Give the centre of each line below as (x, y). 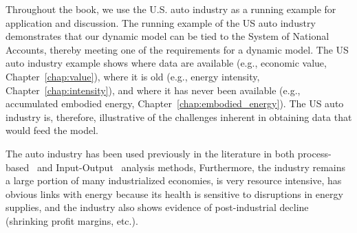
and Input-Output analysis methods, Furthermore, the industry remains (191, 167)
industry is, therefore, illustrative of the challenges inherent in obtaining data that (179, 116)
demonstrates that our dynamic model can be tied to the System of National (167, 36)
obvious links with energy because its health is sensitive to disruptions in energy (174, 193)
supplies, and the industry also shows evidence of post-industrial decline (157, 207)
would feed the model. (52, 130)
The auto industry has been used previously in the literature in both (150, 153)
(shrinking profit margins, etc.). (72, 220)
